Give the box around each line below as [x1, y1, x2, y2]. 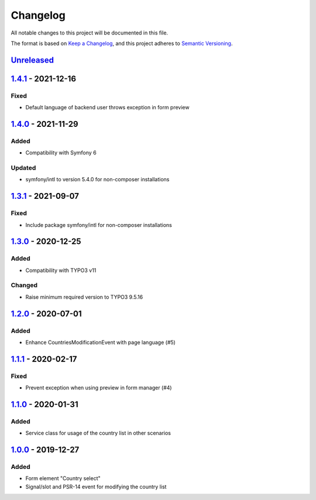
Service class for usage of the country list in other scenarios [25, 430, 171, 437]
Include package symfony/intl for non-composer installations [25, 221, 172, 228]
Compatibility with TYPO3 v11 [25, 267, 97, 274]
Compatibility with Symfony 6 [25, 149, 97, 156]
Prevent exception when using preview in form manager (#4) [25, 384, 172, 391]
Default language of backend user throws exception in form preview [25, 104, 190, 111]
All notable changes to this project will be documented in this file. [11, 29, 169, 36]
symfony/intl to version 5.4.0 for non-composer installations [25, 176, 170, 183]
